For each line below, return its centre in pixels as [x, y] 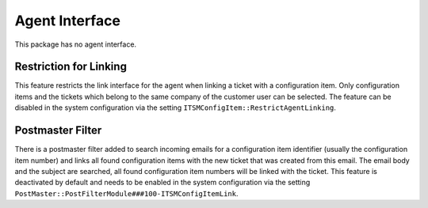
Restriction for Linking [71, 67]
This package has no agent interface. [76, 44]
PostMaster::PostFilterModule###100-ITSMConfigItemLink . [126, 193]
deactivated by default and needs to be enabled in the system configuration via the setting [162, 183]
